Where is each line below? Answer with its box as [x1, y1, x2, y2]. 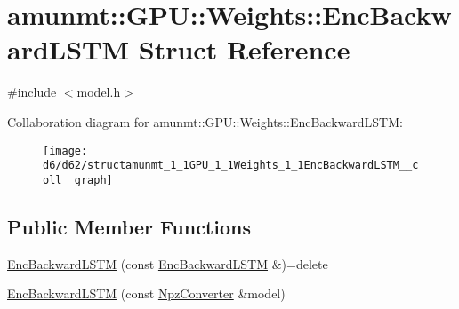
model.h [76, 83, 121, 101]
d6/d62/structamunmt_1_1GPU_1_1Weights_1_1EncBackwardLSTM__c [43, 159, 419, 172]
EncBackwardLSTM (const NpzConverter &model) [7, 284, 286, 303]
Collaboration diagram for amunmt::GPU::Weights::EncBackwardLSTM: [7, 112, 403, 131]
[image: [43, 144, 88, 157]
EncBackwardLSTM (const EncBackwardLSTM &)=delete [7, 254, 328, 273]
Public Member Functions [7, 212, 251, 240]
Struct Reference [138, 31, 350, 67]
